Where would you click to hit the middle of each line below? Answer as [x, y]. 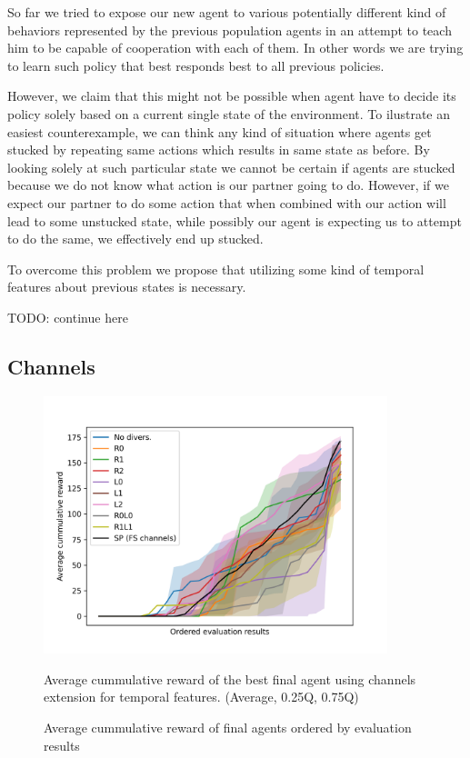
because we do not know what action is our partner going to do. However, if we [228, 185]
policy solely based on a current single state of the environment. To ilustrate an [229, 113]
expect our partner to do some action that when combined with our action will [227, 202]
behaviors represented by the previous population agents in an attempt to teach [230, 30]
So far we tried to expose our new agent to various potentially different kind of [227, 12]
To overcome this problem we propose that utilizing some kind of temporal [216, 269]
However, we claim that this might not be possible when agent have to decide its [232, 96]
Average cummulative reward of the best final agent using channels [230, 678]
